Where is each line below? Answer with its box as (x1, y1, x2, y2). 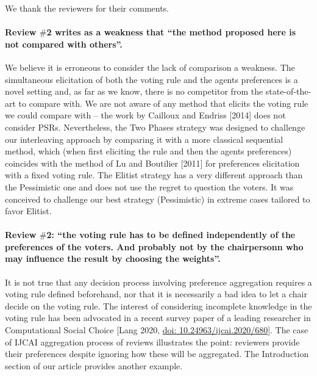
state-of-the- (265, 85, 312, 98)
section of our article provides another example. (5, 359, 183, 372)
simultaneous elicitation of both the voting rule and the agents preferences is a (5, 73, 298, 85)
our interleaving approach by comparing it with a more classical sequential (5, 132, 283, 145)
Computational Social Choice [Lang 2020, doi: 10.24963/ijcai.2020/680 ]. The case (5, 324, 308, 336)
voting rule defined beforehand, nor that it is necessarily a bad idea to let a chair (5, 287, 307, 300)
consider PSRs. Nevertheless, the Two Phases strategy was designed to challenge (5, 120, 305, 133)
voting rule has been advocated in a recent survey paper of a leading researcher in (5, 311, 311, 324)
